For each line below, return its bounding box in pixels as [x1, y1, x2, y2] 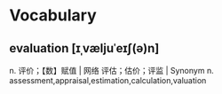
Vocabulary [9, 5, 97, 26]
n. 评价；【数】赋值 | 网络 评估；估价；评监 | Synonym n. [9, 66, 215, 75]
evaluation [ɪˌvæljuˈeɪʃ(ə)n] [9, 41, 160, 56]
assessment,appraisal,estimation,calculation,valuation [9, 75, 207, 85]
